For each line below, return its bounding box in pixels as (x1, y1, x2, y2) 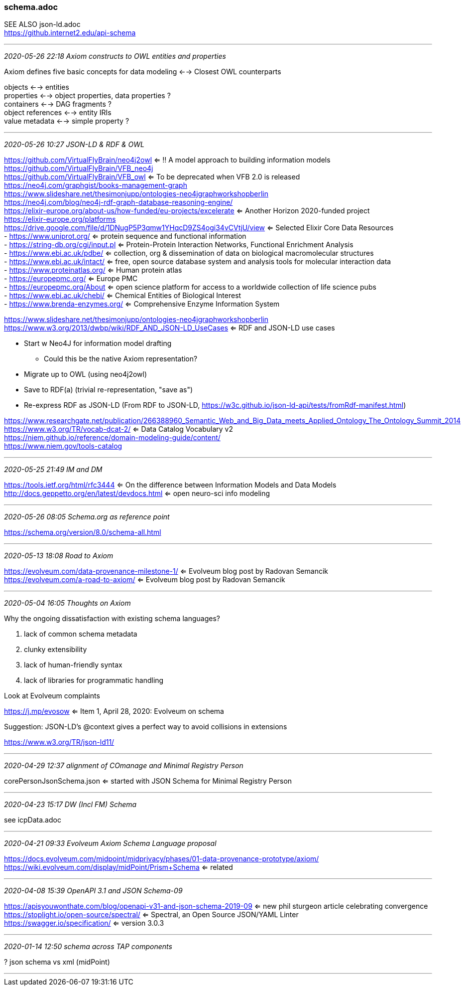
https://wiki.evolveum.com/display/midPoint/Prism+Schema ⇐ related (4, 863, 233, 872)
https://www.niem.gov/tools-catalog (4, 442, 122, 451)
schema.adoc (4, 2, 58, 12)
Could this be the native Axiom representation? (44, 354, 198, 363)
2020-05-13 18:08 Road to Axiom (4, 551, 114, 560)
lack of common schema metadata (24, 630, 137, 639)
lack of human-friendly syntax (24, 660, 122, 669)
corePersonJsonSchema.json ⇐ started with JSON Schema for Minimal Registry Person (4, 777, 292, 786)
